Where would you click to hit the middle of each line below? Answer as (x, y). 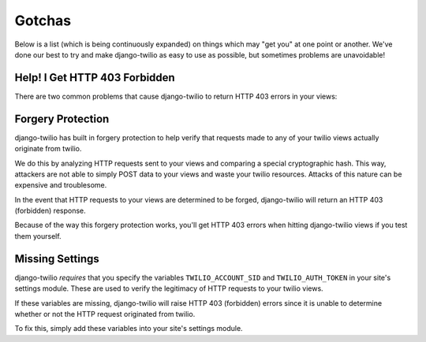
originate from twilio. (48, 149)
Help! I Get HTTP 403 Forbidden (95, 78)
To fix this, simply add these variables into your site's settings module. (129, 329)
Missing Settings (57, 259)
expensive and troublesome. (61, 185)
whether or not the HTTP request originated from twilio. (105, 314)
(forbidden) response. (50, 211)
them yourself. (38, 236)
